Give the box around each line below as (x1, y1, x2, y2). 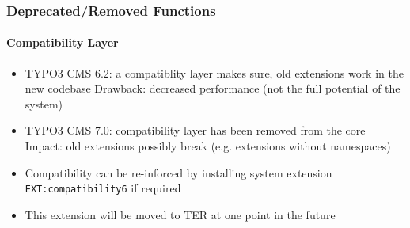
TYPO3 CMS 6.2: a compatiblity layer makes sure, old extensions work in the (25, 64, 404, 81)
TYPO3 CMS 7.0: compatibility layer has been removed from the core (25, 122, 366, 139)
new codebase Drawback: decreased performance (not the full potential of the (25, 80, 401, 97)
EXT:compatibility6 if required (25, 180, 181, 196)
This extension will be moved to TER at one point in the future (25, 206, 336, 222)
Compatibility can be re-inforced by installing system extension (25, 164, 332, 180)
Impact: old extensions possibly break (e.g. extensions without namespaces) (25, 138, 391, 154)
